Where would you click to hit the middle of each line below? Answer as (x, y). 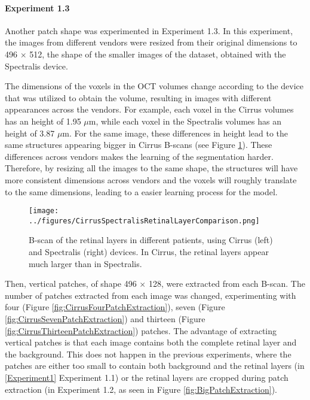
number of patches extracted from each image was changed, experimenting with (151, 295)
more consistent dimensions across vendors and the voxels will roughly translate (151, 179)
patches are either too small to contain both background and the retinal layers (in (155, 366)
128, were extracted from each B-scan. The (227, 284)
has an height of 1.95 (43, 121)
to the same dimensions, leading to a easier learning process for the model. (141, 191)
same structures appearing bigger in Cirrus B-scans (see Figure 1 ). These (139, 145)
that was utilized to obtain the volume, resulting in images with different (138, 97)
